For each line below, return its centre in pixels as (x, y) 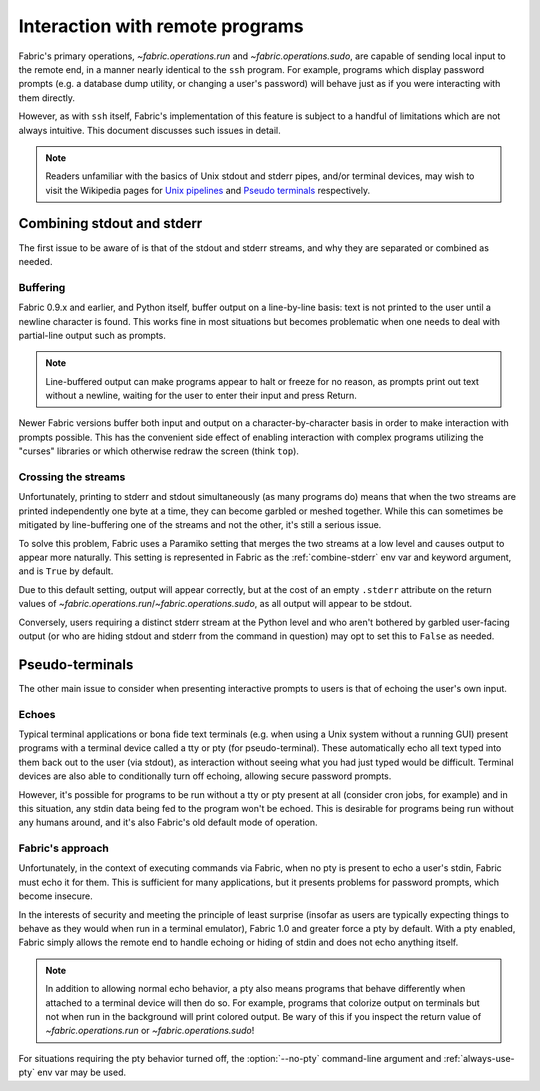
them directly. (46, 97)
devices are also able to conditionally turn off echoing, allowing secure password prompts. (205, 776)
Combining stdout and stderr (110, 223)
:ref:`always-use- (479, 1058)
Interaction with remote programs (161, 26)
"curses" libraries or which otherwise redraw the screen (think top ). (159, 451)
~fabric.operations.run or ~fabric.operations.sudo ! (150, 1031)
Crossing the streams (72, 477)
